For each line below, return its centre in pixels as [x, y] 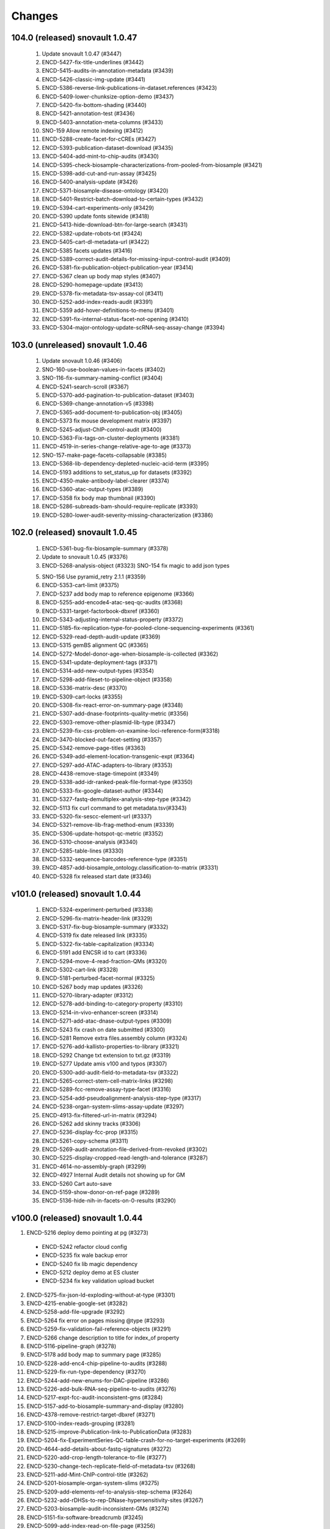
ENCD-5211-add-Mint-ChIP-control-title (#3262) [87, 1475]
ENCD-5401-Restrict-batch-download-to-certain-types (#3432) [123, 199]
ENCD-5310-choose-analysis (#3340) [90, 842]
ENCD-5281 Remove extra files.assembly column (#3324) [115, 1038]
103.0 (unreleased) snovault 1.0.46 [79, 345]
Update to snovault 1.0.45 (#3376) [85, 557]
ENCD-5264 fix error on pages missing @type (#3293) [96, 1320]
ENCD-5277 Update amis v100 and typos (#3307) [105, 1064]
